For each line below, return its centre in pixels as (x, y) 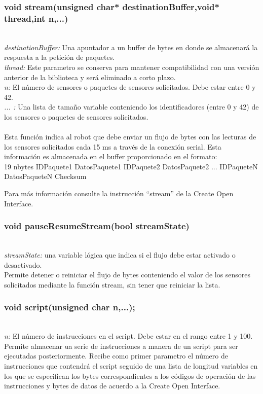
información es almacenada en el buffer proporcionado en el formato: (111, 156)
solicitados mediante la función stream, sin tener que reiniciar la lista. (112, 284)
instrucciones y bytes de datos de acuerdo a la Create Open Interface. (112, 386)
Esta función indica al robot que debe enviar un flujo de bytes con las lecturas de (130, 137)
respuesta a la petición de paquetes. (60, 57)
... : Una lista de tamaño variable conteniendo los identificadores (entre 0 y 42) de (131, 107)
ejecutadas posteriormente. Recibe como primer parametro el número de (116, 356)
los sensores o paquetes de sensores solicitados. (76, 116)
